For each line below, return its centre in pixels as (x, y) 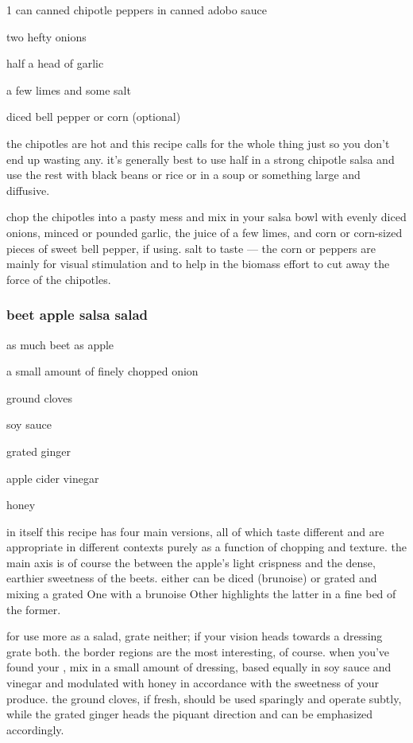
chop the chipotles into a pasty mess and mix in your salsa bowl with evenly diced (206, 217)
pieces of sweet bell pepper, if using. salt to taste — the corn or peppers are (191, 248)
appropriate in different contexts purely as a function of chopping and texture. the (207, 547)
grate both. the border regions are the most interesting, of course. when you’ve (198, 651)
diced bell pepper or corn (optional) (94, 117)
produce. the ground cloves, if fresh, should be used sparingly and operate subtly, (204, 698)
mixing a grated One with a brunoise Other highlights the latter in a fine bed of (201, 594)
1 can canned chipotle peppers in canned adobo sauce (137, 10)
